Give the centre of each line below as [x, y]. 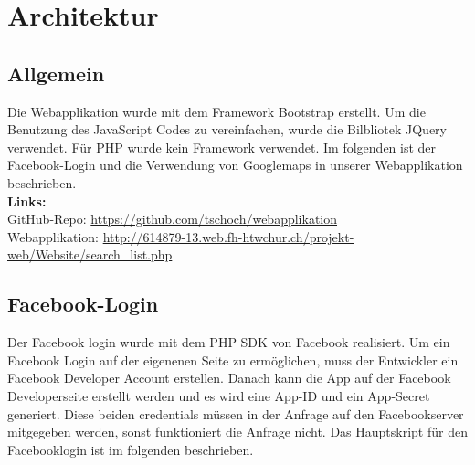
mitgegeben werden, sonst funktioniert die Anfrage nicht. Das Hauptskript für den [237, 432]
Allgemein [56, 73]
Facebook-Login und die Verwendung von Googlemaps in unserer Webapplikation [235, 165]
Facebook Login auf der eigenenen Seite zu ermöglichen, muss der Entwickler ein [233, 359]
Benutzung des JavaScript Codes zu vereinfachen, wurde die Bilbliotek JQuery [227, 129]
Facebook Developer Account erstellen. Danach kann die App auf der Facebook [229, 378]
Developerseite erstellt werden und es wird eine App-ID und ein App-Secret [219, 395]
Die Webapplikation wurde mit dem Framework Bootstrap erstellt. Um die [216, 111]
